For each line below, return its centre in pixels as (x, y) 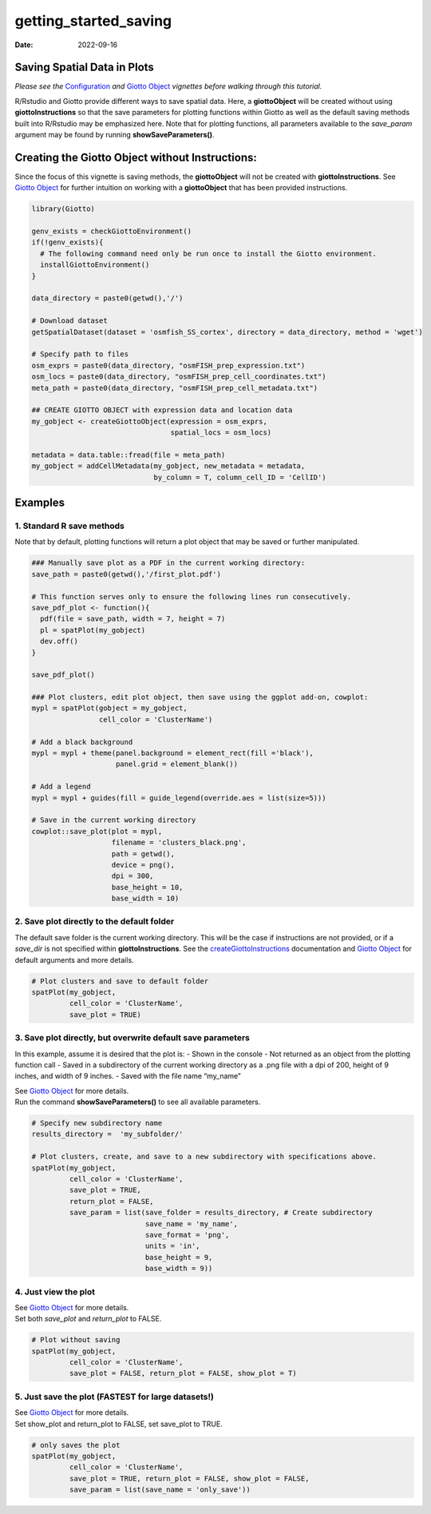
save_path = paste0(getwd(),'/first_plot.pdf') (126, 574)
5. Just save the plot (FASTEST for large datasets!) (115, 1397)
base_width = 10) (145, 898)
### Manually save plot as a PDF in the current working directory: (168, 563)
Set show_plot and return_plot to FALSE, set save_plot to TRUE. (119, 1424)
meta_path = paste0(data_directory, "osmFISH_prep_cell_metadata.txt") (175, 388)
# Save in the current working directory (114, 820)
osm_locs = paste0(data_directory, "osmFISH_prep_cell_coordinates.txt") (179, 377)
